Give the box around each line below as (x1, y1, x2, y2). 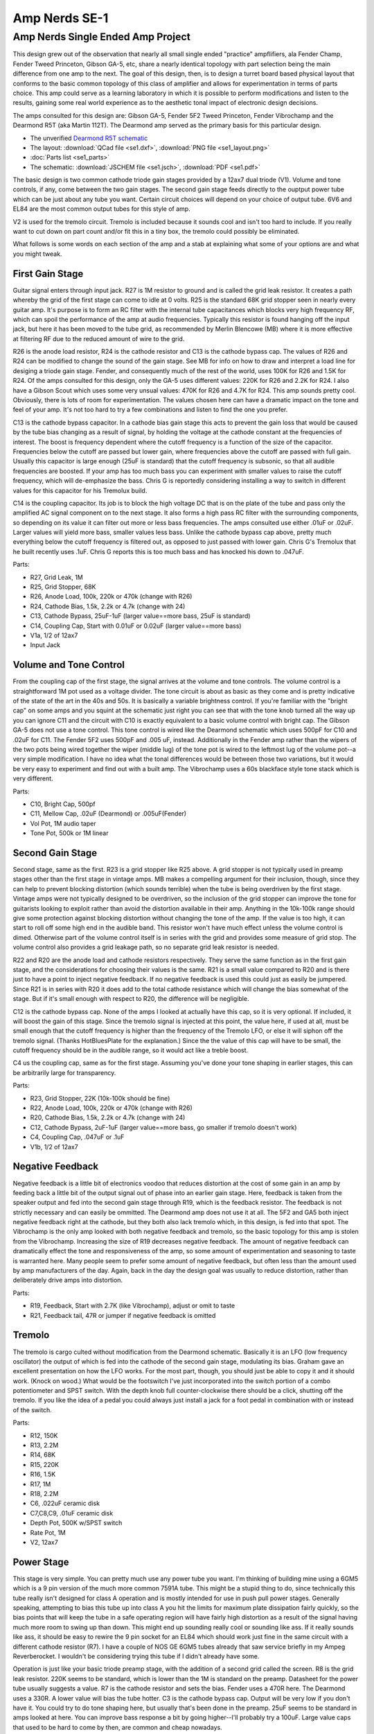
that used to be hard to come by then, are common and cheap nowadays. (12, 1723, 222, 1731)
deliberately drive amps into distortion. (12, 1276, 123, 1285)
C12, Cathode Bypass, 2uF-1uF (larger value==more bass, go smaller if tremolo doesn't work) (30, 1123, 297, 1131)
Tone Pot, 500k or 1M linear (30, 829, 109, 837)
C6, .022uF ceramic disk (30, 1499, 100, 1508)
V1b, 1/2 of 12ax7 (30, 1142, 79, 1151)
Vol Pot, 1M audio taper (30, 819, 96, 827)
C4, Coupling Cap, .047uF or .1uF (30, 1133, 125, 1141)
